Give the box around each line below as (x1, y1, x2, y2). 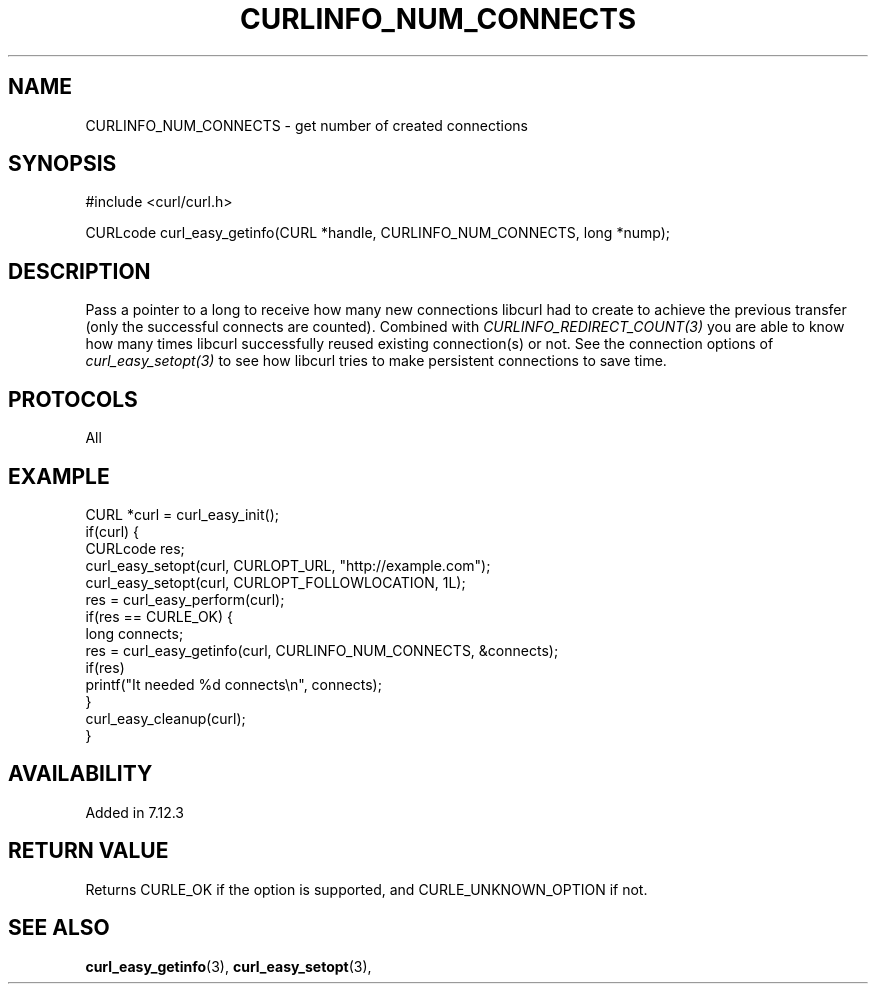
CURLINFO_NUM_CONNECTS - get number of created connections (85, 116, 528, 134)
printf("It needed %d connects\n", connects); (85, 675, 382, 693)
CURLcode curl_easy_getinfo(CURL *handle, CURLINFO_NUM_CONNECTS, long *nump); (85, 224, 670, 242)
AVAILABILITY (8, 761, 153, 787)
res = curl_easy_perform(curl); (85, 590, 285, 608)
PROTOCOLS (8, 386, 138, 412)
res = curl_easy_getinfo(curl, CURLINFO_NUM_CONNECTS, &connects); (85, 641, 559, 659)
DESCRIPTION (8, 258, 151, 284)
